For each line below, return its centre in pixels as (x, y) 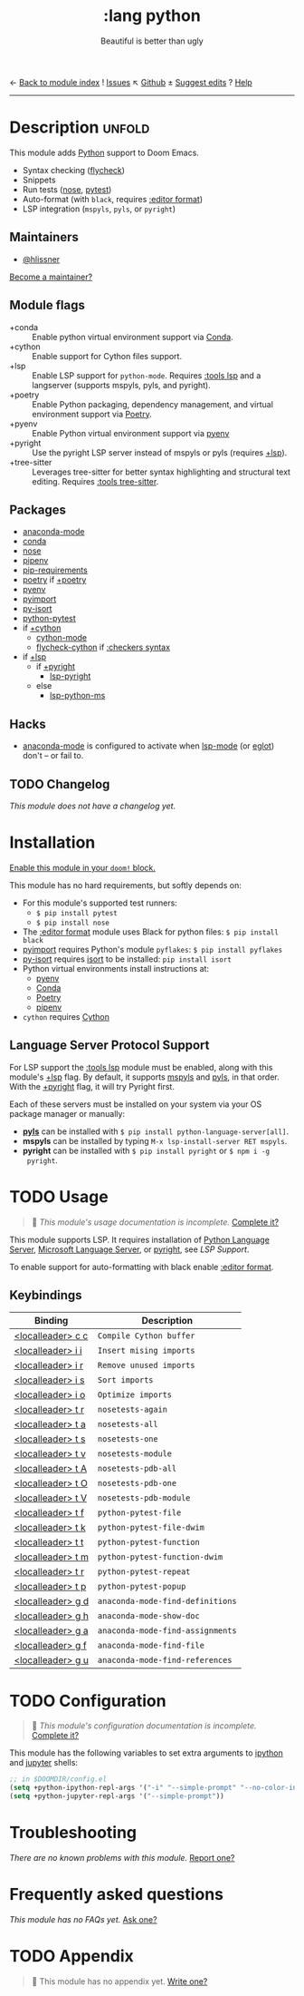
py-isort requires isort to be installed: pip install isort (127, 959)
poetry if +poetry (54, 580)
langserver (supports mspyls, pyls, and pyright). (121, 385)
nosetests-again (133, 1410)
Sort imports (126, 1380)
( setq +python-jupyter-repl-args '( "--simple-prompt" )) (117, 1796)
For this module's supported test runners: (100, 903)
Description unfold (80, 127)
